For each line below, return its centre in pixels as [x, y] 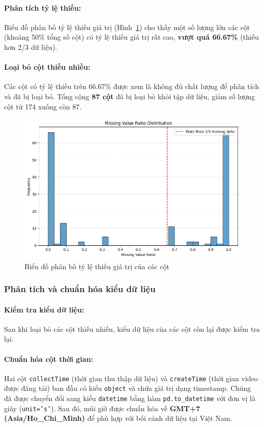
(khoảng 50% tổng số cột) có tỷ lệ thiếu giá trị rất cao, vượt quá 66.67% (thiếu [131, 37]
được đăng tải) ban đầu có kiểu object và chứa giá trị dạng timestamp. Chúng [128, 388]
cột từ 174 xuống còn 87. [43, 106]
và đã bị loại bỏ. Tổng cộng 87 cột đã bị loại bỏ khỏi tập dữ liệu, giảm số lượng [130, 96]
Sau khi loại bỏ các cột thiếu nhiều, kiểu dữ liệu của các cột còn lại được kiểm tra [132, 329]
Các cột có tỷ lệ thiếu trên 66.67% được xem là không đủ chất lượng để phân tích [132, 86]
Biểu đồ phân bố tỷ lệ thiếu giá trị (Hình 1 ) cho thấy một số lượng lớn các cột [127, 27]
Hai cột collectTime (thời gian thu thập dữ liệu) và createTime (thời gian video [131, 378]
